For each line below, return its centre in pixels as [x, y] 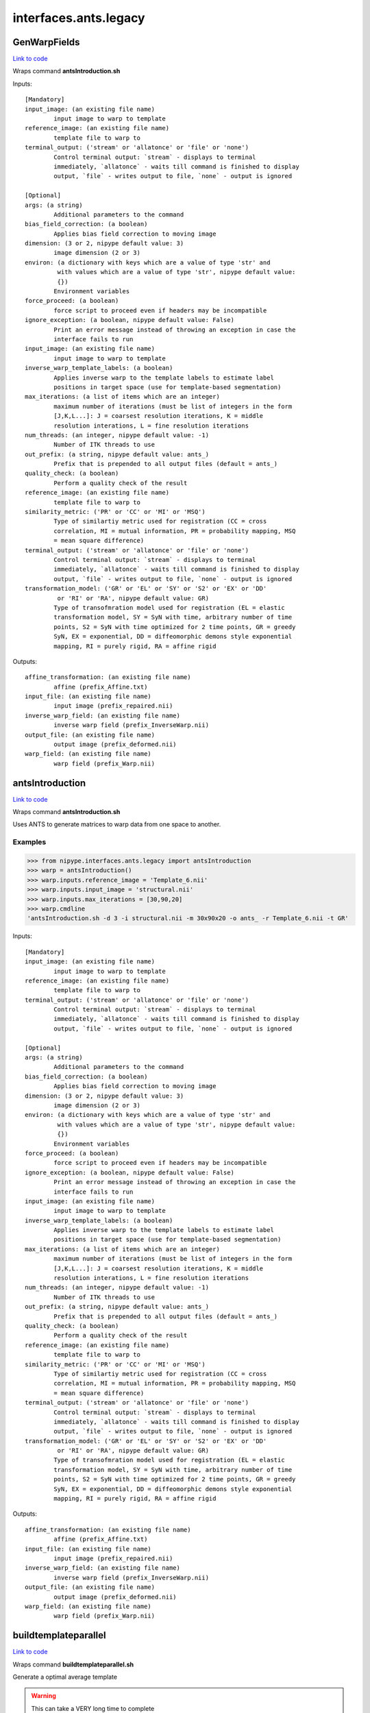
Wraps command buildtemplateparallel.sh [73, 1664]
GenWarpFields [46, 42]
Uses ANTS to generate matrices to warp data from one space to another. [117, 824]
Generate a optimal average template [65, 1677]
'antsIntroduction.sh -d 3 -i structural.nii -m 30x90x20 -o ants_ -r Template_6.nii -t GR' [188, 919]
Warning [44, 1696]
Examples [29, 842]
